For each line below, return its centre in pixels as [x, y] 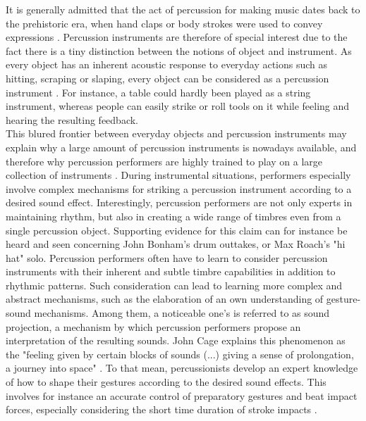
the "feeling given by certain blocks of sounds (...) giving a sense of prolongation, [180, 354]
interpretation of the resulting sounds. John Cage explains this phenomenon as [176, 340]
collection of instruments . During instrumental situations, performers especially [178, 175]
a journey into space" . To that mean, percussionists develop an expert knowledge [182, 368]
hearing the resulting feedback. [72, 119]
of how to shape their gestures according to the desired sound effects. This [166, 382]
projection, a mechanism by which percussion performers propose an [153, 326]
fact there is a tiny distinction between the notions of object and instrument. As [179, 50]
